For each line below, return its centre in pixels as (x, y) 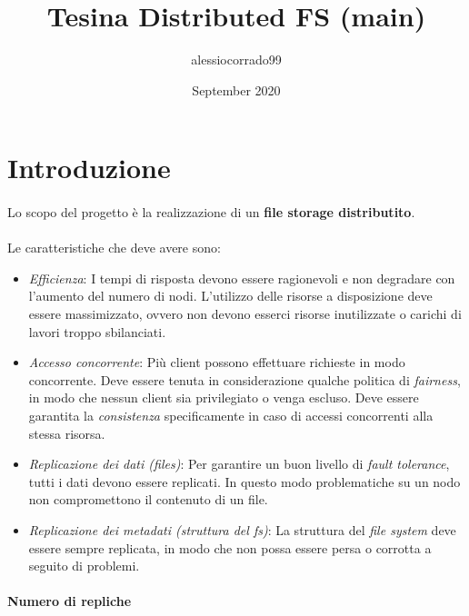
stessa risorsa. (67, 433)
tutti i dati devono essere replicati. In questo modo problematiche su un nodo (244, 481)
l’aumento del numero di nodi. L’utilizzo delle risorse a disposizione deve (230, 296)
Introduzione (89, 168)
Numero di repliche (70, 601)
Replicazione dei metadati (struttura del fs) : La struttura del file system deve (242, 530)
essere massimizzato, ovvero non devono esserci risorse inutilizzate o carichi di (245, 314)
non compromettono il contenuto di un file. (148, 499)
